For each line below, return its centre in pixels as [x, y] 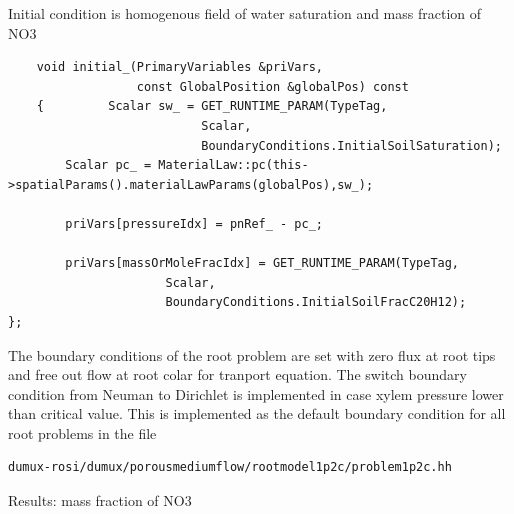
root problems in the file [82, 432]
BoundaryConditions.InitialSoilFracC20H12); [316, 302]
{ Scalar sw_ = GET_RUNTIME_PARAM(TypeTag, [212, 106]
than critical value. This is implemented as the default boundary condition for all [257, 413]
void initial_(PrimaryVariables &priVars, [179, 67]
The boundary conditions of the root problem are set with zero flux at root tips [252, 354]
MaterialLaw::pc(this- [233, 165]
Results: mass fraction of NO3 [100, 500]
